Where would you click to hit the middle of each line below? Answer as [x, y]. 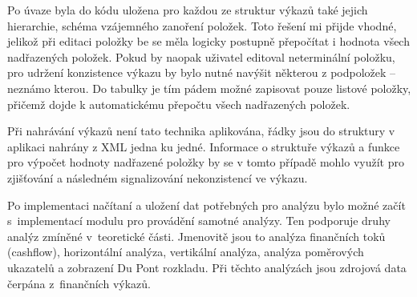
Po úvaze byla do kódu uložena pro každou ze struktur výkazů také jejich [188, 10]
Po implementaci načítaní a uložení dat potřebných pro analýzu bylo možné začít [206, 205]
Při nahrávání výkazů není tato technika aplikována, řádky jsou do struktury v [201, 131]
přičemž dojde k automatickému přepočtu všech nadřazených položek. [179, 104]
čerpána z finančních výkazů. [79, 283]
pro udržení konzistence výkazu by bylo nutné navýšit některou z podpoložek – [202, 72]
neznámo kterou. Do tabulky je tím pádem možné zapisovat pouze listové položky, [209, 88]
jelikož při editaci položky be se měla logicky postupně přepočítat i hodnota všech [208, 41]
